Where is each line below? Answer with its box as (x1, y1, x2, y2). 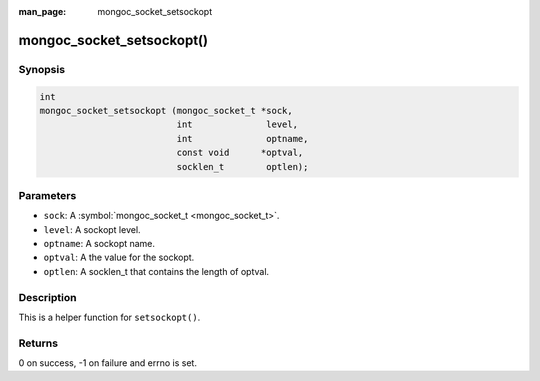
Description (18, 290, 77, 304)
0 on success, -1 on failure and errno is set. (18, 357, 197, 369)
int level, (176, 119, 299, 130)
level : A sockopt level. (43, 223, 141, 235)
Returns (18, 336, 59, 350)
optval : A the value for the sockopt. (43, 251, 195, 264)
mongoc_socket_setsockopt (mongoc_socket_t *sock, (39, 105, 294, 116)
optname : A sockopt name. (43, 238, 155, 250)
